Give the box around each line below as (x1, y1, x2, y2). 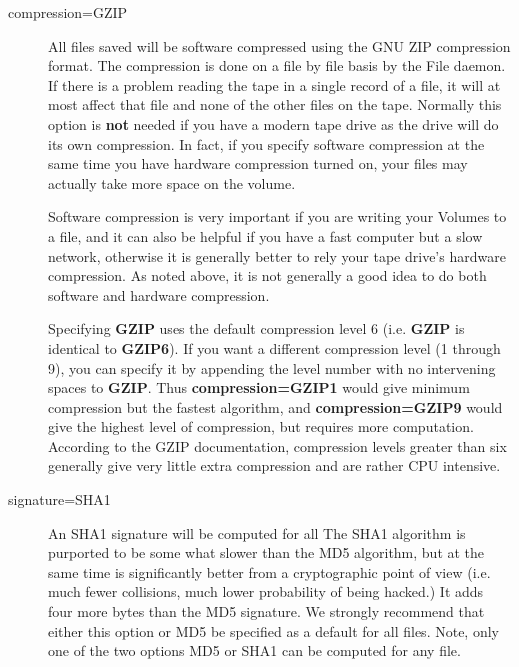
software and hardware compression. (48, 284, 270, 305)
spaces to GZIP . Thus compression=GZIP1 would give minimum (48, 377, 470, 398)
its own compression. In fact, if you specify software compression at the (48, 133, 485, 154)
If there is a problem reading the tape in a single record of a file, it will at (48, 74, 501, 95)
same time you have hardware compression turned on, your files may (48, 153, 468, 174)
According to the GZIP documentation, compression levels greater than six (48, 435, 507, 456)
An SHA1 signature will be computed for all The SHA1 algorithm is (48, 522, 466, 543)
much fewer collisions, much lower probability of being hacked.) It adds (48, 581, 484, 602)
